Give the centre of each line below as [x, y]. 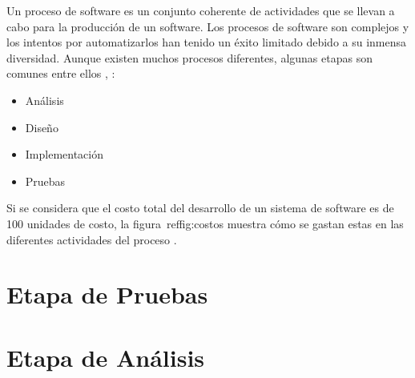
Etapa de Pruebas [107, 294]
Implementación [64, 154]
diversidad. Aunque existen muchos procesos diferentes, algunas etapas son [189, 57]
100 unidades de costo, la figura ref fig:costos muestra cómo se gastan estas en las [205, 223]
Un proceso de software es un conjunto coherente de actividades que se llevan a [201, 10]
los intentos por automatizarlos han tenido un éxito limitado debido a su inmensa [207, 42]
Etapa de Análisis [106, 357]
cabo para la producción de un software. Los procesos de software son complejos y [208, 26]
